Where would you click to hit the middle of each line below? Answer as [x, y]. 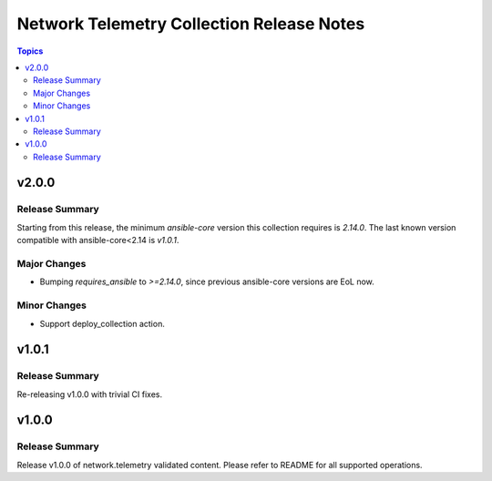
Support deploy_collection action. [102, 323]
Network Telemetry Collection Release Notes [191, 24]
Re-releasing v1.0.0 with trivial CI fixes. [90, 394]
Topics [30, 51]
